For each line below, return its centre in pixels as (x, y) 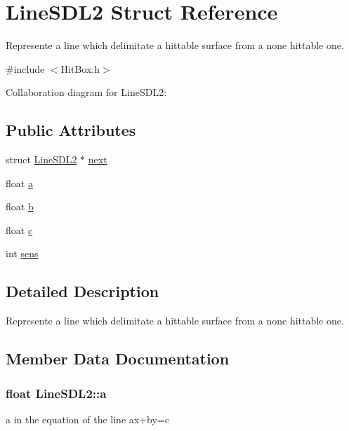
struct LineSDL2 (41, 159)
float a (19, 183)
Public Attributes (71, 130)
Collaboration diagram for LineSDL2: (86, 92)
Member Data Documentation (118, 358)
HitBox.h (80, 68)
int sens (22, 253)
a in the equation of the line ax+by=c (87, 419)
